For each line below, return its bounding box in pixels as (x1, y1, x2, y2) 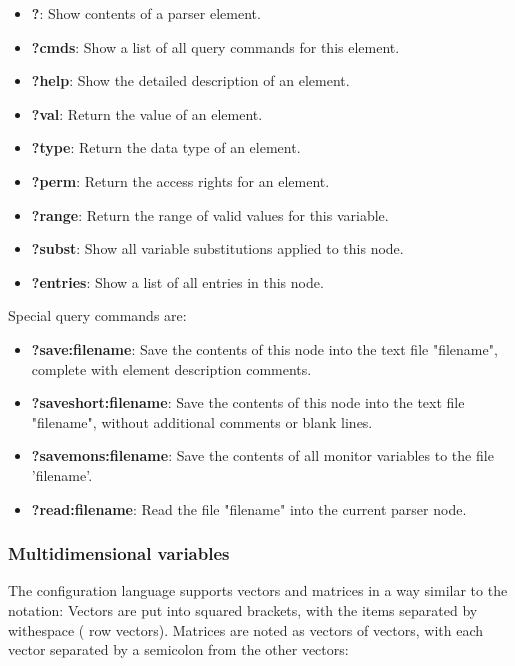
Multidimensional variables (8, 541, 230, 566)
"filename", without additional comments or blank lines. (31, 411, 373, 432)
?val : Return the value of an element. (31, 103, 263, 124)
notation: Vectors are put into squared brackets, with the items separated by (8, 599, 478, 620)
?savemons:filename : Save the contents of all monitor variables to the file (31, 445, 494, 466)
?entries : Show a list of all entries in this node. (31, 271, 324, 292)
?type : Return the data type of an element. (31, 137, 301, 158)
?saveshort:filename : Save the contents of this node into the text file (31, 392, 465, 413)
